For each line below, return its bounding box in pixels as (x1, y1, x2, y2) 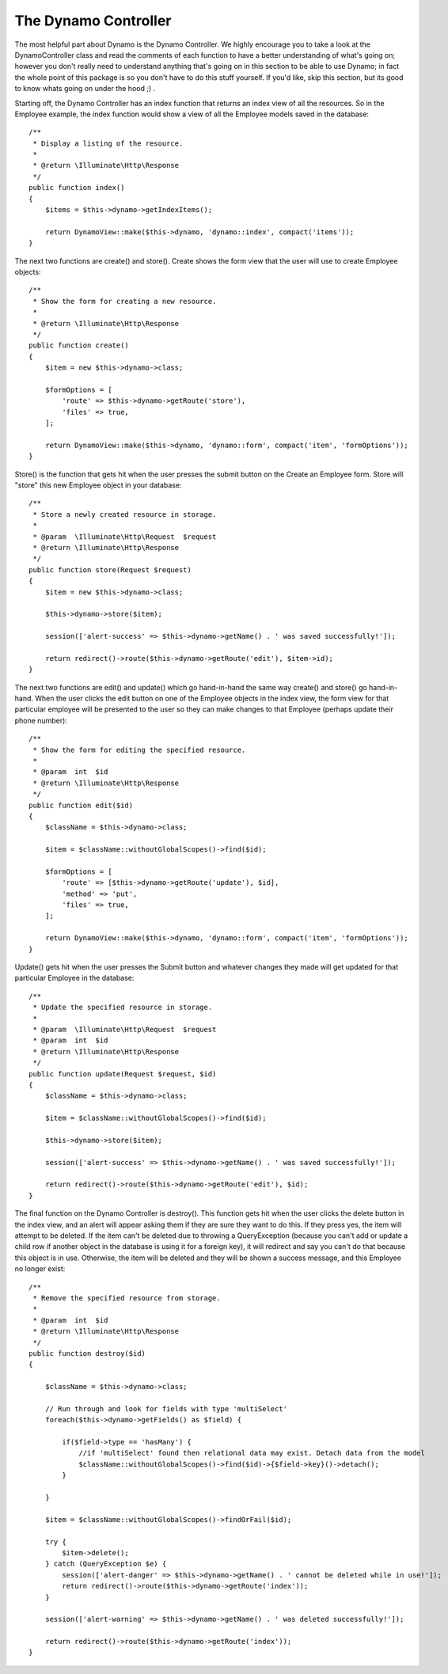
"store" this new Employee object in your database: (14, 480, 182, 490)
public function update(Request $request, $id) (28, 1069, 217, 1078)
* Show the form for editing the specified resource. (32, 745, 246, 754)
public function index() (28, 183, 125, 192)
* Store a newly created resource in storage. (32, 510, 217, 518)
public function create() (28, 341, 130, 350)
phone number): (14, 716, 67, 725)
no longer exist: (14, 1264, 66, 1274)
